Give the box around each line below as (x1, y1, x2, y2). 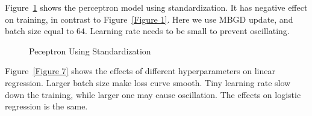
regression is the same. (5, 100, 88, 112)
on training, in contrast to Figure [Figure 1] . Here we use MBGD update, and (5, 13, 293, 25)
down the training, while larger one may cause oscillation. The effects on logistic (5, 88, 301, 100)
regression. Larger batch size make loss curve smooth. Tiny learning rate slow (5, 76, 291, 88)
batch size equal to (5, 25, 74, 37)
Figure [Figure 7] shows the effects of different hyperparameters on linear (5, 65, 275, 77)
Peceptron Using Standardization (29, 44, 151, 57)
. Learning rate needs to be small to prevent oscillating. (85, 25, 290, 37)
